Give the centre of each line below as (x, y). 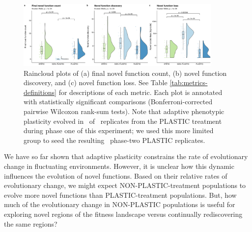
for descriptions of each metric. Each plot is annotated (140, 92)
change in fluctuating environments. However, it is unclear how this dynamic (119, 166)
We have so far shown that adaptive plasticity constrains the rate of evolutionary (126, 156)
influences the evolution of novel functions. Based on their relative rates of (116, 175)
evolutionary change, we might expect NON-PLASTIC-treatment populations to (125, 185)
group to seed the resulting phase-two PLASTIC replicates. (114, 140)
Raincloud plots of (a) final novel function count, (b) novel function (125, 73)
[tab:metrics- (189, 82)
